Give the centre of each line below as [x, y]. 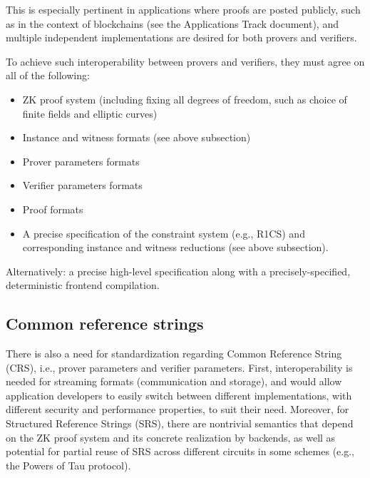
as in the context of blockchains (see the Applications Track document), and [172, 23]
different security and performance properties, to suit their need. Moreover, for [178, 409]
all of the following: [48, 75]
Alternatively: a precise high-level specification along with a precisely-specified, [178, 271]
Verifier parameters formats [82, 185]
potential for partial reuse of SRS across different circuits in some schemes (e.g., [180, 451]
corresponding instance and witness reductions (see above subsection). [175, 247]
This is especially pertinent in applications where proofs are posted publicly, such [183, 9]
